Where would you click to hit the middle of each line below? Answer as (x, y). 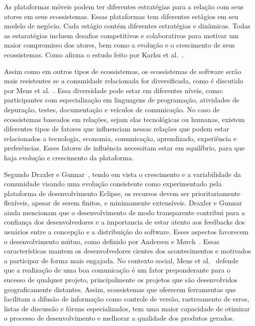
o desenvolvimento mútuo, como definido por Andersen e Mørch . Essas (112, 241)
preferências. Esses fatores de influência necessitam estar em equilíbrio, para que (125, 148)
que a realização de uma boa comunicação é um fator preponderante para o (117, 270)
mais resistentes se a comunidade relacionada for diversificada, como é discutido (124, 81)
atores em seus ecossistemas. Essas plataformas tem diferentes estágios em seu (121, 16)
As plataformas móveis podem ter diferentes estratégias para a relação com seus (124, 6)
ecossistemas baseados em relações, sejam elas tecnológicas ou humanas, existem (124, 119)
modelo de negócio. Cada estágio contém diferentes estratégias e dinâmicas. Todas (127, 26)
